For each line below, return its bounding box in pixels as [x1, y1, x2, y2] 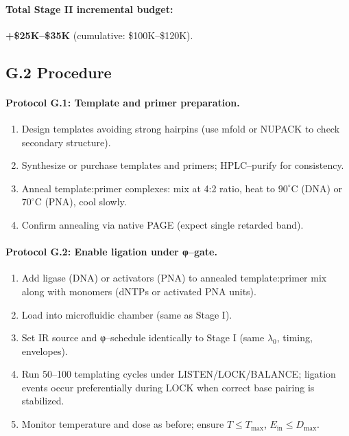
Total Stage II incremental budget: [5, 1, 173, 16]
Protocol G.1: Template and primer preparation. [5, 95, 240, 109]
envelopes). [21, 343, 68, 358]
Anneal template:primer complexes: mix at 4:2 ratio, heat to [21, 181, 276, 195]
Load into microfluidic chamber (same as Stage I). [21, 307, 232, 321]
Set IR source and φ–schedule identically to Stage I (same [21, 330, 265, 345]
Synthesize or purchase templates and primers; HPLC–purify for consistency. [21, 158, 344, 172]
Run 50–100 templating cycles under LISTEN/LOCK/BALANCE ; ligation [21, 367, 336, 381]
